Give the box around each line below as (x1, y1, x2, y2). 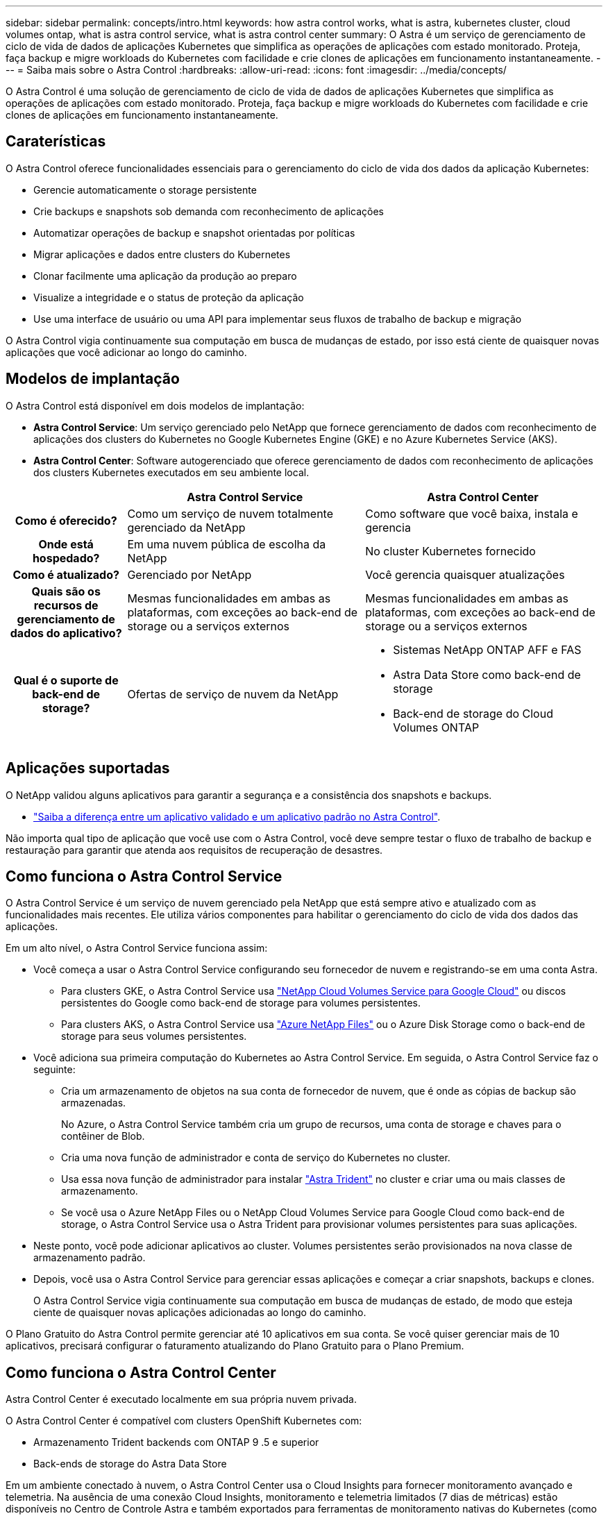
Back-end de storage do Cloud (393, 706, 553, 721)
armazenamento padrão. (33, 1252, 146, 1264)
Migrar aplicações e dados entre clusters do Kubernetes (33, 248, 291, 260)
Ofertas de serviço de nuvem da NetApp (127, 687, 339, 701)
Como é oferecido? (15, 513, 117, 528)
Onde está (38, 537, 94, 551)
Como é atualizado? (12, 567, 119, 582)
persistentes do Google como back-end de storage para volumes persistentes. (61, 997, 421, 1009)
